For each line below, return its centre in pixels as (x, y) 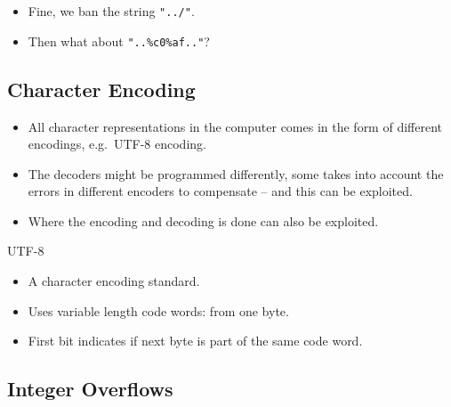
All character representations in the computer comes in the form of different (235, 126)
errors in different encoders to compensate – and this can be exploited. (220, 191)
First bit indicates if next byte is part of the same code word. (195, 341)
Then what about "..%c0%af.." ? (119, 41)
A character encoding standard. (114, 281)
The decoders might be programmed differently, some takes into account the (236, 173)
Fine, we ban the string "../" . (111, 11)
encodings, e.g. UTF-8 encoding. (117, 144)
